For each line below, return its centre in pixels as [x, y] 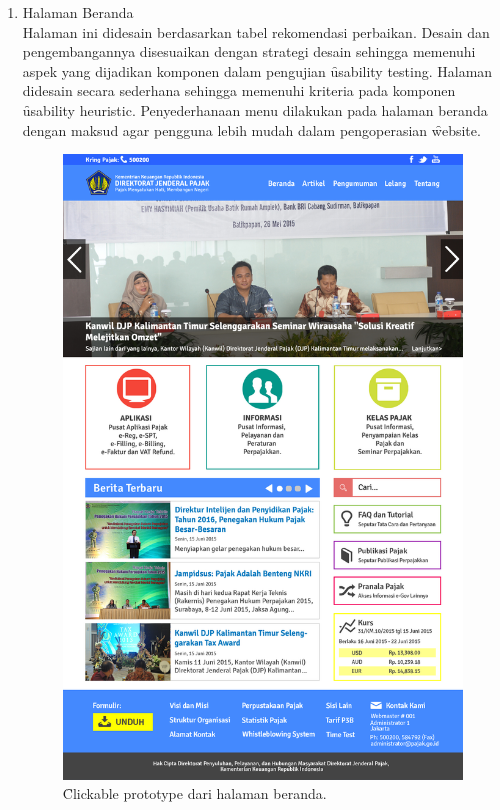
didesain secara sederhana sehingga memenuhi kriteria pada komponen [239, 90]
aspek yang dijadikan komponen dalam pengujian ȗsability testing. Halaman [257, 70]
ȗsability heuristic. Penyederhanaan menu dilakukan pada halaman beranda [255, 109]
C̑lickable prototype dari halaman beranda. [194, 793]
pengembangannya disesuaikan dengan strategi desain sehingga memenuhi [249, 51]
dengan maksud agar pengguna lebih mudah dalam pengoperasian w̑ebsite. [251, 129]
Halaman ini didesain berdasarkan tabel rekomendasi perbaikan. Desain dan [256, 31]
